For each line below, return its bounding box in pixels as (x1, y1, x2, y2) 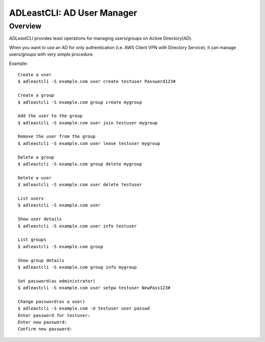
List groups (18, 237, 47, 243)
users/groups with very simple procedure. (9, 52, 94, 57)
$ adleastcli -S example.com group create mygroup (18, 99, 142, 105)
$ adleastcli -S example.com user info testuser (18, 223, 137, 228)
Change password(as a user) (18, 299, 85, 304)
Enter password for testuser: (18, 313, 91, 318)
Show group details (18, 257, 65, 263)
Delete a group (18, 154, 54, 160)
